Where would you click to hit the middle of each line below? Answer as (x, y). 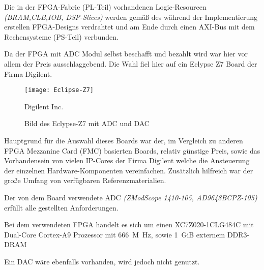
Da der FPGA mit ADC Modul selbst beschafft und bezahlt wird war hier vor (126, 54)
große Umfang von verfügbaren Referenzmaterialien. (85, 180)
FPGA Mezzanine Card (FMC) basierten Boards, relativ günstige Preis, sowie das (132, 150)
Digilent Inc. (44, 106)
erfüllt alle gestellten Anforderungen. (61, 207)
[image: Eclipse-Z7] (59, 90)
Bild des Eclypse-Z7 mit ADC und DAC (87, 123)
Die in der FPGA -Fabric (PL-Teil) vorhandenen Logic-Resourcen (105, 7)
